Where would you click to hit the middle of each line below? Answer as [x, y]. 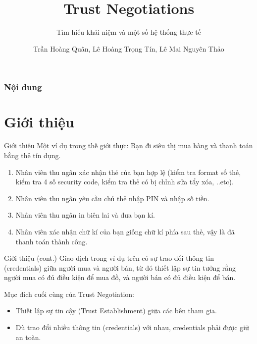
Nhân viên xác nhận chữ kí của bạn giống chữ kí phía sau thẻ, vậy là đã [125, 231]
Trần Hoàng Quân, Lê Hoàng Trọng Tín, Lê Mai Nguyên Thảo [129, 48]
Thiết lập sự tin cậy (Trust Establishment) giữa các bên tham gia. [116, 311]
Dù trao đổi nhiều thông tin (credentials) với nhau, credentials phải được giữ [132, 327]
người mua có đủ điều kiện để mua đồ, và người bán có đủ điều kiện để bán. [120, 277]
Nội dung [23, 87]
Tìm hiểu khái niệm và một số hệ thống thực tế [129, 32]
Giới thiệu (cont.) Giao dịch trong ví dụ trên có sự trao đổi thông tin [109, 258]
